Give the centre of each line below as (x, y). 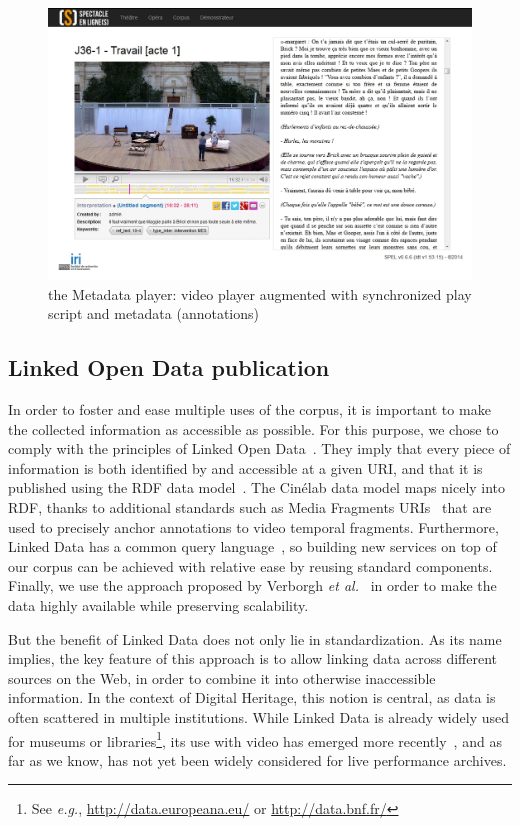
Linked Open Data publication (169, 367)
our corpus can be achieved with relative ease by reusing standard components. (250, 565)
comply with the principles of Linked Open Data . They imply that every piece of (259, 448)
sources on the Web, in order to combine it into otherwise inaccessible (222, 677)
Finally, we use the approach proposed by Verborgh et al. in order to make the (252, 585)
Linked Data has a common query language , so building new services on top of (252, 546)
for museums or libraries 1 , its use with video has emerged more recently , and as (255, 739)
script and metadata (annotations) (153, 313)
